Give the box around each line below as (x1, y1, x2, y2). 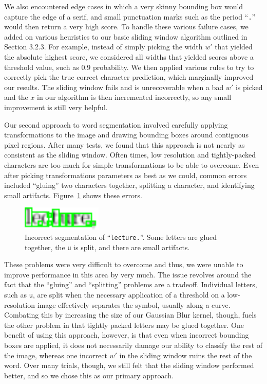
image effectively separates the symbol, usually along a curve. (37, 299, 231, 310)
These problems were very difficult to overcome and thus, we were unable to (4, 259, 243, 270)
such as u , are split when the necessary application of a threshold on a (4, 289, 225, 300)
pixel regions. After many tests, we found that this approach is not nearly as (4, 139, 245, 150)
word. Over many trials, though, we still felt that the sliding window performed (4, 360, 254, 371)
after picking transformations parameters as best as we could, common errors (4, 169, 247, 180)
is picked (235, 81, 263, 92)
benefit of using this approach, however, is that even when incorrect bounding (4, 329, 249, 340)
